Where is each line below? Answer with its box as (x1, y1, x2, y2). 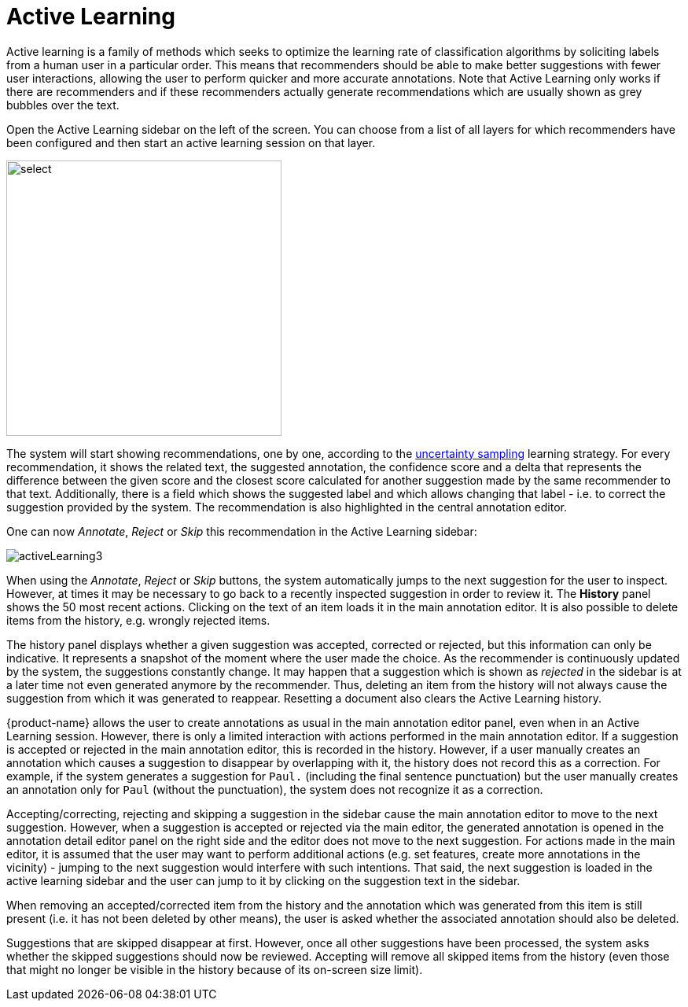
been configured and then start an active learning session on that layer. (6, 135, 376, 149)
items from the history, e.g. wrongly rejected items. (6, 613, 270, 627)
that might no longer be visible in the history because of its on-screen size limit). (6, 962, 423, 976)
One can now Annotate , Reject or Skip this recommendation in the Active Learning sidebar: (6, 524, 477, 538)
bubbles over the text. (6, 98, 120, 112)
